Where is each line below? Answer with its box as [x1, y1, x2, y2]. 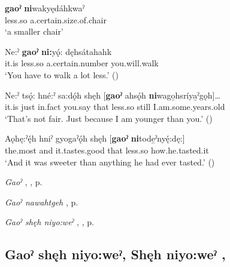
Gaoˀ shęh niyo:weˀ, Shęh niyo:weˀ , [5, 245, 226, 263]
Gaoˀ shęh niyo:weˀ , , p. [5, 216, 94, 228]
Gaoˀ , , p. [5, 176, 43, 188]
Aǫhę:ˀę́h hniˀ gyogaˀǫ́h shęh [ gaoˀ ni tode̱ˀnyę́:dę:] [5, 132, 185, 145]
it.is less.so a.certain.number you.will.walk [5, 57, 159, 69]
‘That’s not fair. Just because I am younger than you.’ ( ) [5, 112, 213, 124]
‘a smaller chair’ [5, 25, 63, 38]
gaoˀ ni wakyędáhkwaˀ [5, 2, 85, 14]
